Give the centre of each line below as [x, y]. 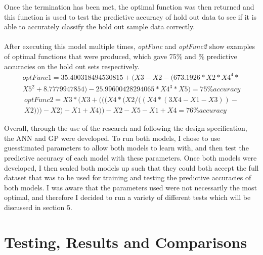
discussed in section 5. [38, 207]
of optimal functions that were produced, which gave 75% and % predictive [121, 56]
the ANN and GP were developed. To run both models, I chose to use [112, 138]
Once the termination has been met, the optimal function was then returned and [129, 7]
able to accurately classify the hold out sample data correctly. [100, 27]
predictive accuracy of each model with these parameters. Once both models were [130, 158]
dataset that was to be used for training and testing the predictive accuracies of [128, 177]
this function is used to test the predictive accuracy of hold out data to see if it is [130, 16]
